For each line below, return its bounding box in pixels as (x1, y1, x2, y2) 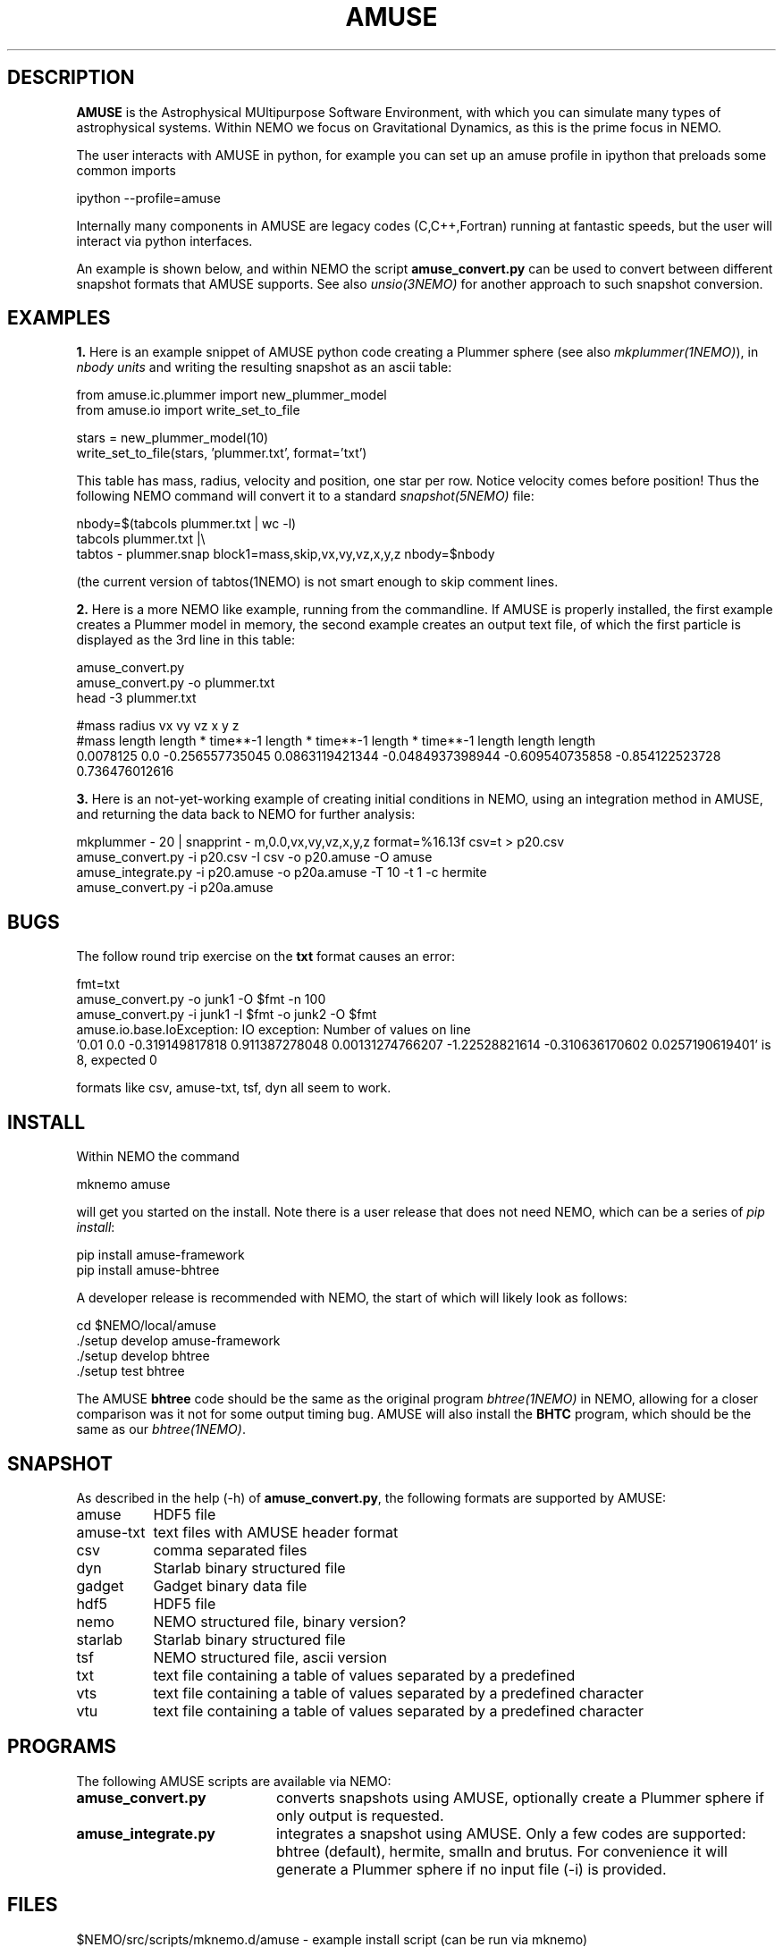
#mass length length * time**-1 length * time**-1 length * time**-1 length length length (76, 733, 596, 749)
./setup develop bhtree (76, 1348, 210, 1364)
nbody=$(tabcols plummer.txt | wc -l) (76, 516, 297, 532)
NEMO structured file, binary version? (153, 1612, 407, 1631)
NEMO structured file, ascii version (153, 1648, 387, 1666)
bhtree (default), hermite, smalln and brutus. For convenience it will (275, 1842, 728, 1860)
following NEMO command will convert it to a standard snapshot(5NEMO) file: (76, 488, 535, 504)
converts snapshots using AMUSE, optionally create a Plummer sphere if (275, 1788, 764, 1807)
